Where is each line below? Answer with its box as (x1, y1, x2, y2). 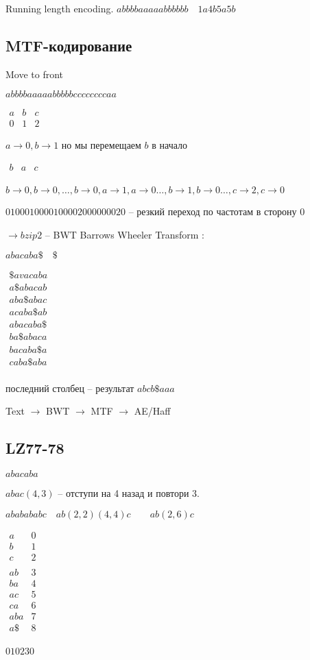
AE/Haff (134, 404, 171, 418)
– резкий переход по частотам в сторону (128, 204, 297, 219)
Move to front (5, 66, 64, 81)
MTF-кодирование (5, 34, 132, 56)
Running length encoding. (5, 1, 114, 15)
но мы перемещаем (61, 138, 141, 152)
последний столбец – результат (5, 380, 134, 395)
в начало (152, 138, 188, 152)
